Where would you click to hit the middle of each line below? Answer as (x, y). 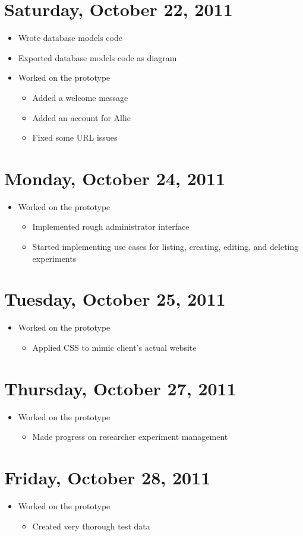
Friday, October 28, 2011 (108, 477)
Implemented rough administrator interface (111, 226)
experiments (54, 258)
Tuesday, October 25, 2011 (115, 299)
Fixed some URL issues (75, 137)
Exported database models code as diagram (97, 57)
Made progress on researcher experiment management (130, 437)
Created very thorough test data (91, 526)
